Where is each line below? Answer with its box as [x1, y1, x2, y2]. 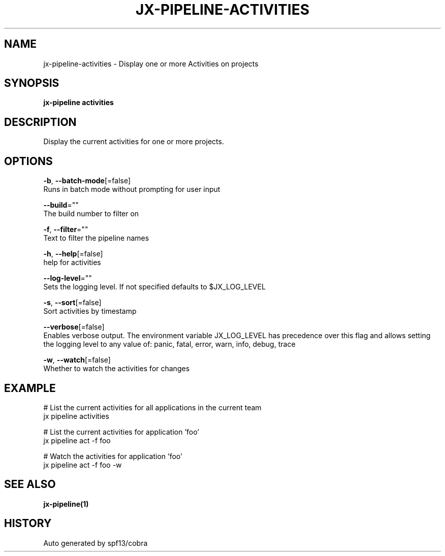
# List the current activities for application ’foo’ [43, 427, 199, 436]
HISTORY [4, 517, 52, 530]
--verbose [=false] [43, 322, 105, 332]
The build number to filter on [43, 209, 139, 218]
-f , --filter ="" [43, 225, 88, 234]
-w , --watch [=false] [43, 355, 111, 365]
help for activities [43, 258, 101, 267]
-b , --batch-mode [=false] [43, 176, 131, 185]
